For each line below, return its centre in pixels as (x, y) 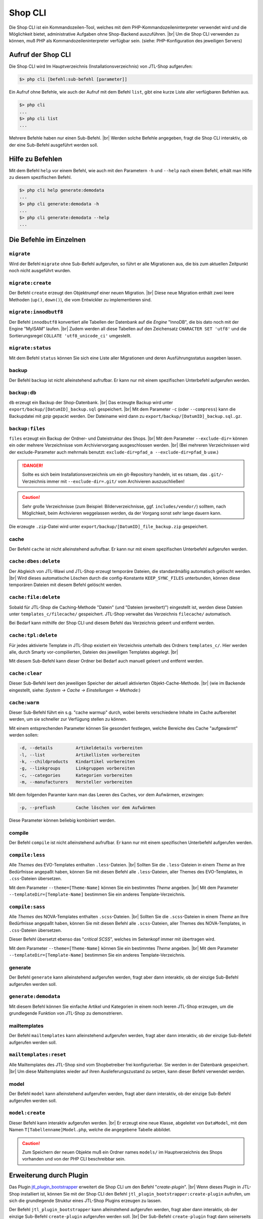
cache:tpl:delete (33, 635)
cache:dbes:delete (35, 561)
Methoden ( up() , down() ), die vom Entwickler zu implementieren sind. (80, 299)
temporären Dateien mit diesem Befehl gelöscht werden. (66, 585)
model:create (27, 1113)
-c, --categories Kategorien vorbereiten (76, 775)
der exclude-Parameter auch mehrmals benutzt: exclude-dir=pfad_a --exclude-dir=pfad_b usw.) (114, 452)
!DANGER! (33, 466)
